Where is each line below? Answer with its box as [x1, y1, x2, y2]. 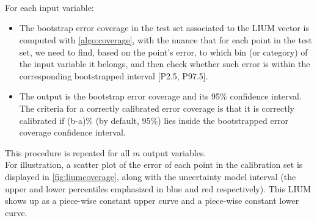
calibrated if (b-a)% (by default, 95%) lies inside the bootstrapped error [19, 114, 289, 126]
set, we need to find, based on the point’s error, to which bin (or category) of [19, 45, 308, 58]
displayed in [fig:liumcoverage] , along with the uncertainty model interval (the [5, 170, 296, 183]
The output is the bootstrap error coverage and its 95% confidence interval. [19, 90, 302, 103]
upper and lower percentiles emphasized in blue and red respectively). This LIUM [5, 182, 311, 195]
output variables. [143, 146, 206, 159]
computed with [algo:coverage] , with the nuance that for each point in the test [19, 33, 313, 46]
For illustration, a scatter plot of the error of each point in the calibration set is [5, 158, 303, 171]
